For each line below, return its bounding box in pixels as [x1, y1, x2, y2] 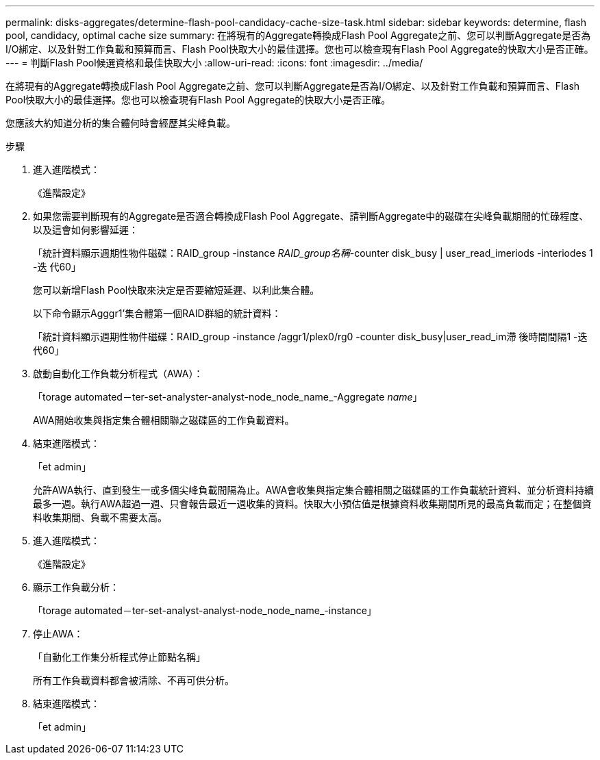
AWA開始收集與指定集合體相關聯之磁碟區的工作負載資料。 [33, 414, 295, 426]
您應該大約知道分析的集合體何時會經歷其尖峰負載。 [5, 117, 236, 129]
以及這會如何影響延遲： [33, 224, 138, 236]
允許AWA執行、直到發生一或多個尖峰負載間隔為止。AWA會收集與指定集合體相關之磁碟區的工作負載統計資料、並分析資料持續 [33, 484, 595, 496]
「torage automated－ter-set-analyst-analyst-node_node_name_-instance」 [33, 605, 377, 616]
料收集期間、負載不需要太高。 [33, 511, 167, 523]
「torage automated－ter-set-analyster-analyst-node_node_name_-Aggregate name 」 [33, 391, 423, 403]
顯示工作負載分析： [33, 581, 119, 593]
